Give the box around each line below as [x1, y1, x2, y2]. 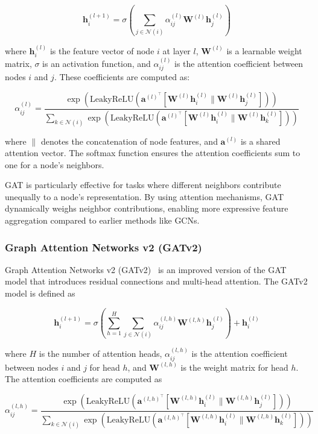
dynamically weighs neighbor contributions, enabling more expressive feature [5, 202, 288, 215]
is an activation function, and [42, 57, 151, 69]
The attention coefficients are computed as [5, 373, 162, 385]
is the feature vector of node [49, 44, 154, 57]
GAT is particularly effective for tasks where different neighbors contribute [5, 178, 281, 191]
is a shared [240, 134, 281, 147]
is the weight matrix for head [180, 360, 288, 373]
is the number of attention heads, [39, 347, 162, 360]
